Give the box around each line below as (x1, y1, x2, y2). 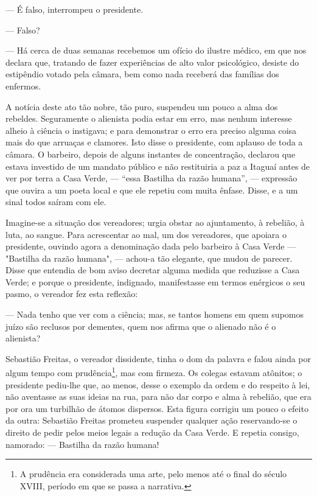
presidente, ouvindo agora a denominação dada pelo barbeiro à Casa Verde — (5, 240, 296, 253)
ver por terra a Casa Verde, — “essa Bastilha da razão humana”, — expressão (5, 172, 298, 184)
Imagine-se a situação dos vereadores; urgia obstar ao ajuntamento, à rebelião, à (5, 215, 305, 228)
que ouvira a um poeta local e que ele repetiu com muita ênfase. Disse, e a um (5, 183, 298, 196)
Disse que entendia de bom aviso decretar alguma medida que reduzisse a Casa (5, 264, 300, 276)
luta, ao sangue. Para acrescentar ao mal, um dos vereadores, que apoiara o (5, 228, 287, 240)
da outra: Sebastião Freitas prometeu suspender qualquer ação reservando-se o (5, 414, 298, 427)
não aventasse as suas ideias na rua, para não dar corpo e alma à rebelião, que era (5, 390, 312, 403)
